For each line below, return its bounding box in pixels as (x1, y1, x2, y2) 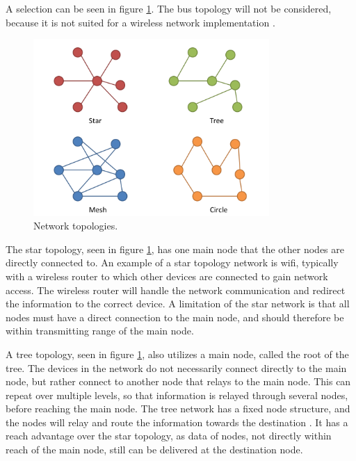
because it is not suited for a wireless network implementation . (6, 15, 275, 29)
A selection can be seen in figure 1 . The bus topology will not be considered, (6, 1, 332, 15)
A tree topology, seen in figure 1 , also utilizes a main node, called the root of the (6, 346, 349, 361)
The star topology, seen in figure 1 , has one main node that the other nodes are (6, 241, 344, 256)
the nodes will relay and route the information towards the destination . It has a (6, 414, 348, 429)
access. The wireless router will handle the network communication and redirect (6, 282, 346, 297)
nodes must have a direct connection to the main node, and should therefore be (6, 309, 344, 324)
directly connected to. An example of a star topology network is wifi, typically (6, 255, 339, 270)
